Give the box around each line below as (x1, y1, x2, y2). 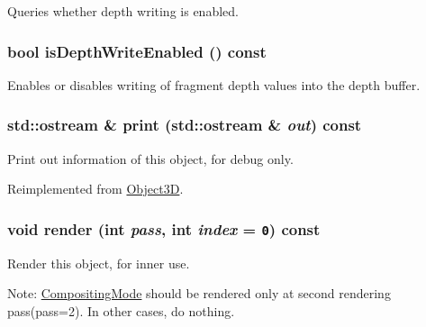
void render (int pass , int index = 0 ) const (7, 217, 321, 240)
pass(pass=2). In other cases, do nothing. (7, 301, 235, 320)
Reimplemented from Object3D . (7, 179, 184, 198)
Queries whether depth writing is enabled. (7, 2, 239, 20)
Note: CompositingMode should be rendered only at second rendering (7, 284, 391, 303)
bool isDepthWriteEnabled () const (7, 40, 267, 62)
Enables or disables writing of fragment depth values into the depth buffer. (7, 75, 421, 94)
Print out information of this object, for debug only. (7, 149, 294, 168)
